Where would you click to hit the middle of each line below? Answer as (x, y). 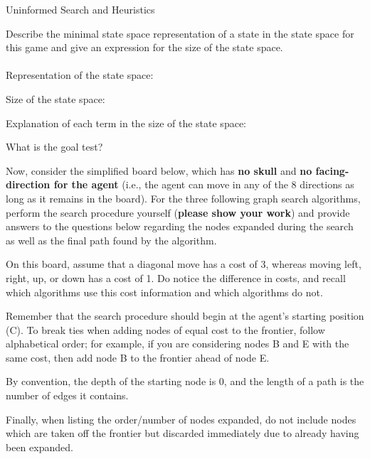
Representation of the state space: (80, 75)
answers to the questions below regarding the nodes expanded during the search (180, 226)
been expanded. (39, 447)
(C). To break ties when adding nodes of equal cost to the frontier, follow (165, 329)
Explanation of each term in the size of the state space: (126, 123)
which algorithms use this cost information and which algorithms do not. (164, 292)
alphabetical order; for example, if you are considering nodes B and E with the (178, 344)
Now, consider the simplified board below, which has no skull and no (159, 170)
